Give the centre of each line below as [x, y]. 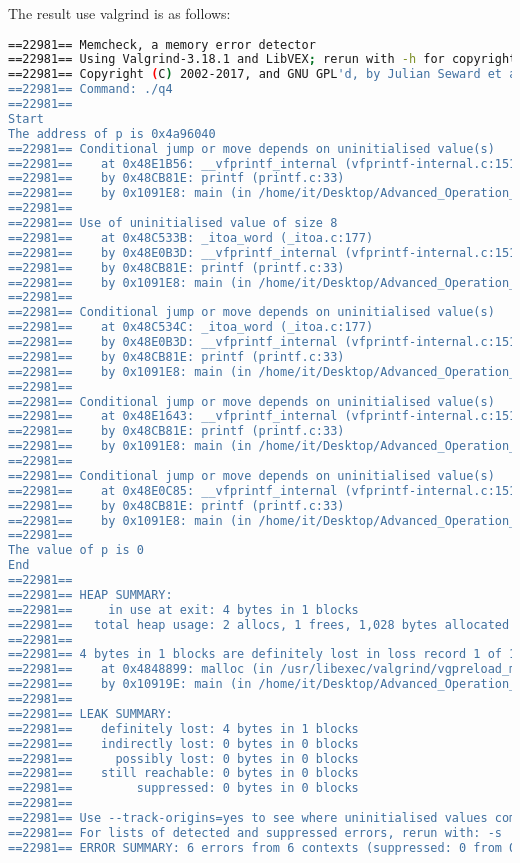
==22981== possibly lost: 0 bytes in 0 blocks [183, 758]
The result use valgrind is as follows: [119, 13]
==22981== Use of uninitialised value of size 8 [173, 223]
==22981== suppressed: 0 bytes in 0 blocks [183, 788]
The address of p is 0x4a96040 [112, 133]
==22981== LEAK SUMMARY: [90, 713]
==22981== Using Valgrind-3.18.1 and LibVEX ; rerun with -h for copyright [262, 59]
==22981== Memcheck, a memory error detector [162, 44]
